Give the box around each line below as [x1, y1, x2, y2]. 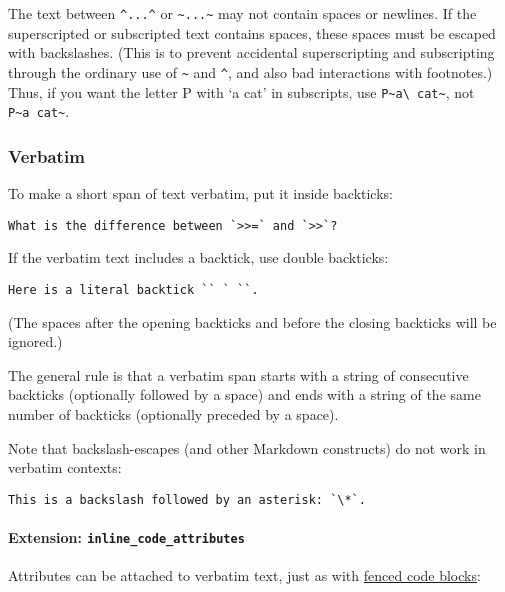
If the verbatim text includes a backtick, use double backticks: [8, 247, 389, 268]
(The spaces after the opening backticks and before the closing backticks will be [8, 311, 497, 332]
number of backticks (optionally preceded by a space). [8, 403, 339, 424]
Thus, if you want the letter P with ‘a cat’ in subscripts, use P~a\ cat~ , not [8, 81, 475, 102]
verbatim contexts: [8, 457, 122, 478]
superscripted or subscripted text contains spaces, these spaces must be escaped [8, 22, 496, 43]
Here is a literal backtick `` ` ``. [8, 282, 259, 297]
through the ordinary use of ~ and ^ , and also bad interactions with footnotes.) [8, 61, 493, 82]
